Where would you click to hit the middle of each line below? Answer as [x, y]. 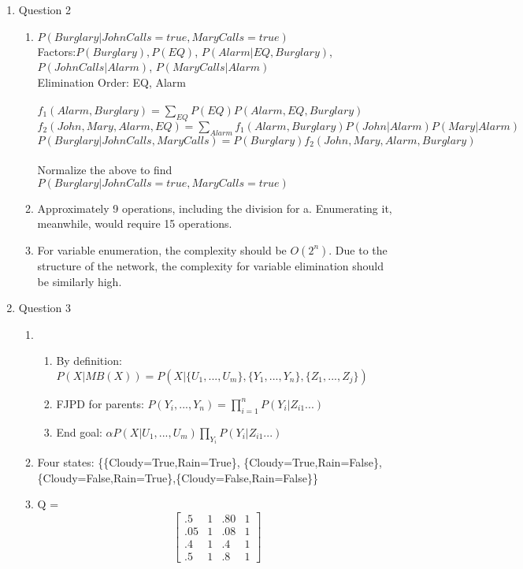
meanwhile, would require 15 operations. [135, 223]
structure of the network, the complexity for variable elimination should [211, 265]
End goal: [79, 431]
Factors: [57, 51]
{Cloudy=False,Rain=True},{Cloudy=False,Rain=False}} [178, 477]
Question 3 [45, 308]
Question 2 [45, 9]
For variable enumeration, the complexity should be [162, 249]
